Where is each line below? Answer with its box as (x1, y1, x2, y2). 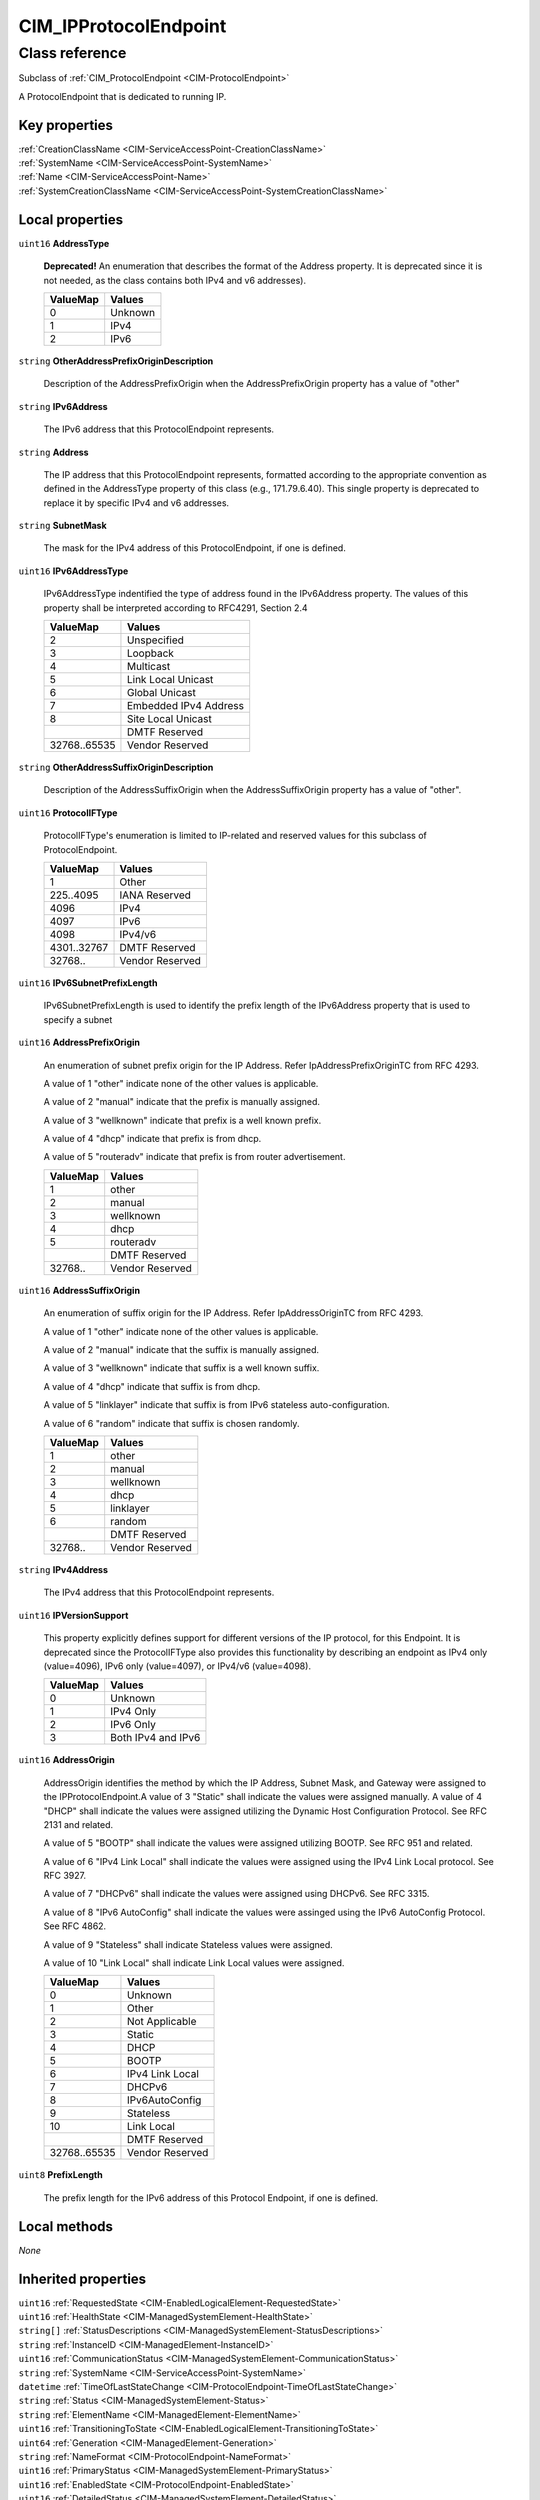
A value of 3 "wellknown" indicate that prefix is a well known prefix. (43, 1114, 322, 1126)
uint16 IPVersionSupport (18, 1609, 129, 1621)
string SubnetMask (18, 520, 107, 532)
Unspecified (126, 633, 185, 647)
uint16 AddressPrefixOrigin (18, 1036, 140, 1049)
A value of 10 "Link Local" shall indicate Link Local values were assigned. (43, 1957, 345, 1969)
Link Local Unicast (126, 673, 214, 687)
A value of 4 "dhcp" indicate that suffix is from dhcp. (43, 1380, 261, 1392)
